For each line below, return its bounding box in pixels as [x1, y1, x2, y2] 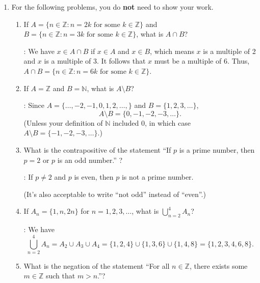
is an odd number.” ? [57, 154, 123, 165]
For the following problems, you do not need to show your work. [11, 2, 214, 12]
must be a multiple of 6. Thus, [154, 55, 250, 66]
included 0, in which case [113, 117, 191, 128]
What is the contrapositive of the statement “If [23, 144, 171, 155]
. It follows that [97, 55, 146, 66]
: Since [23, 100, 45, 110]
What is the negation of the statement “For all [23, 260, 170, 271]
